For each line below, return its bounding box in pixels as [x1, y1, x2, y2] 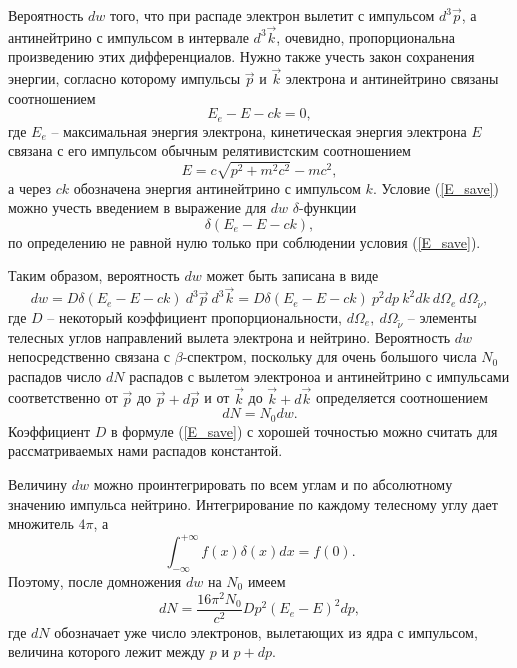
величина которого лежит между [8, 641, 206, 662]
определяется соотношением [315, 387, 488, 408]
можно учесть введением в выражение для [8, 197, 267, 218]
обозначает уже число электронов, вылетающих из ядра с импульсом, [54, 621, 478, 642]
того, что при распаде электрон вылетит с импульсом [110, 5, 435, 25]
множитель [8, 513, 74, 534]
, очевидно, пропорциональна [276, 26, 455, 47]
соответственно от [8, 387, 118, 408]
